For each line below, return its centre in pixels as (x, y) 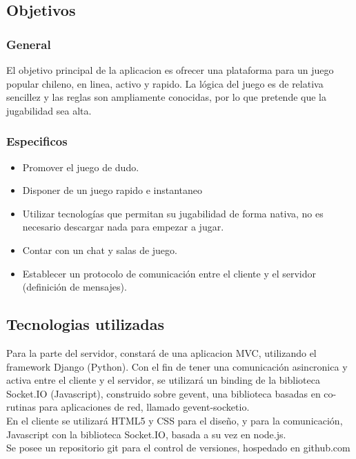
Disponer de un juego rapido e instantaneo (112, 190)
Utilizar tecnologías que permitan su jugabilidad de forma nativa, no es (173, 213)
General (29, 44)
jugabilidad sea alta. (49, 110)
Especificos (37, 141)
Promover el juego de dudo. (81, 167)
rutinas (21, 407)
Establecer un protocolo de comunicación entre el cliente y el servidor (169, 273)
